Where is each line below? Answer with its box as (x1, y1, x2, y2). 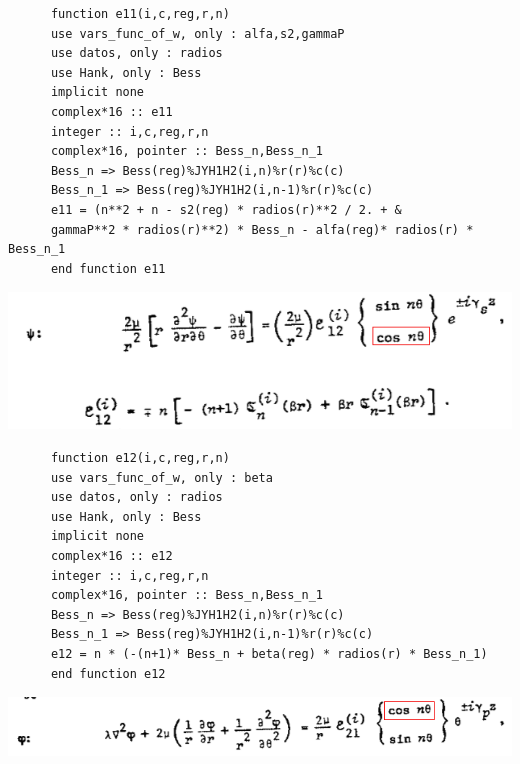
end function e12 (50, 666, 166, 681)
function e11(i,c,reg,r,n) (50, 7, 230, 21)
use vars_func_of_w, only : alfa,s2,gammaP (50, 26, 345, 41)
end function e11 (50, 261, 166, 276)
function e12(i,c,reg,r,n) (50, 450, 230, 465)
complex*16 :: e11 (50, 104, 173, 119)
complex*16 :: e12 (50, 548, 173, 563)
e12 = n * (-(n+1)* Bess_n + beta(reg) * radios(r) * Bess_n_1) (50, 646, 488, 661)
